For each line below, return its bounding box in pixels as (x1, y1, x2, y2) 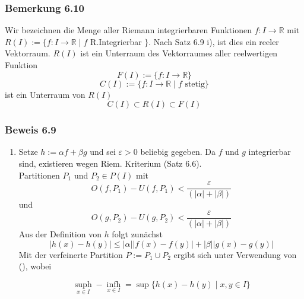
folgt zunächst (112, 227, 163, 240)
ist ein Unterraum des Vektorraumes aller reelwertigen (80, 47, 278, 59)
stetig (185, 79, 205, 88)
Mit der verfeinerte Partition (18, 248, 123, 260)
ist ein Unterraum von (5, 88, 85, 100)
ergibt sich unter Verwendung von (173, 248, 297, 260)
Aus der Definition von (18, 227, 102, 240)
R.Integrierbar (90, 35, 142, 47)
